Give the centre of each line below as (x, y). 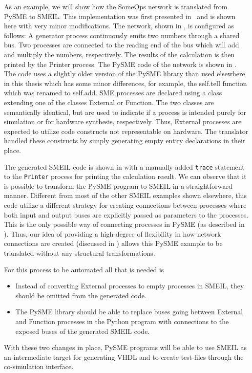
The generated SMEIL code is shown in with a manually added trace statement (124, 166)
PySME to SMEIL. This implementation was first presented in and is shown (120, 16)
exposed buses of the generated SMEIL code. (83, 331)
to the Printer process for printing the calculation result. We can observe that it (125, 176)
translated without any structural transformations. (80, 252)
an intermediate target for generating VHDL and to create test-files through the (124, 357)
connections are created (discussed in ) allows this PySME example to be (113, 243)
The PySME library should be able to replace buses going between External (129, 312)
